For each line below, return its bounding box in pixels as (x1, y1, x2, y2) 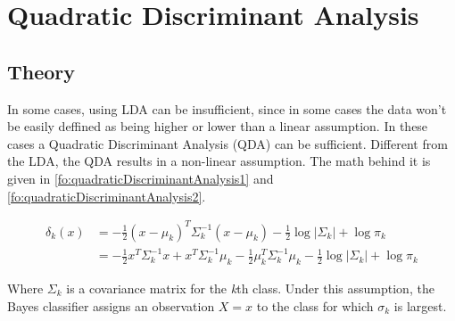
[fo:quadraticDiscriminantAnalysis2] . (7, 186, 206, 205)
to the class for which (256, 296, 374, 315)
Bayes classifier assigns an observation (7, 296, 215, 315)
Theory (7, 57, 76, 85)
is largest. (393, 296, 447, 315)
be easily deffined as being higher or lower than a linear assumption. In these (7, 117, 428, 136)
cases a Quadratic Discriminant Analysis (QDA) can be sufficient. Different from (7, 134, 448, 152)
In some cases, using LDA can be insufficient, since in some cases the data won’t (7, 99, 447, 118)
